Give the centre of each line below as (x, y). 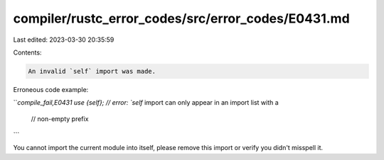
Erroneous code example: (51, 89)
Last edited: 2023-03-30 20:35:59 (64, 40)
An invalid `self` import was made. (92, 71)
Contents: (27, 52)
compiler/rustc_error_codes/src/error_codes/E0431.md (181, 18)
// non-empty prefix (60, 119)
